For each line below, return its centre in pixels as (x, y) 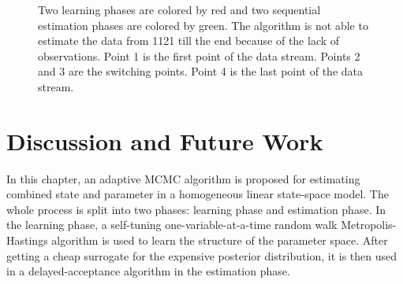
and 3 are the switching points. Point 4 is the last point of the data (200, 71)
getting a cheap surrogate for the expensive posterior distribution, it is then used (201, 255)
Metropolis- (369, 225)
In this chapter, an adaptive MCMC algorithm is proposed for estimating (183, 178)
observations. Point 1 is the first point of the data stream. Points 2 (199, 55)
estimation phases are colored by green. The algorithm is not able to (203, 25)
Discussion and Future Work (165, 140)
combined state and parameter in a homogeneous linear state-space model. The (198, 194)
